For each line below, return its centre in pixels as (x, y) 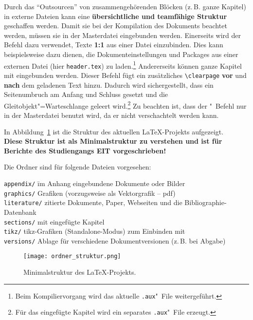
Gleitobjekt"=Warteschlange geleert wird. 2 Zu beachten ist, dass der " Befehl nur (125, 105)
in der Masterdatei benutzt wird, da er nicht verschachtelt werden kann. (111, 115)
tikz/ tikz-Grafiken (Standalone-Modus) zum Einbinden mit (95, 231)
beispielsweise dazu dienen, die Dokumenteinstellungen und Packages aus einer (121, 54)
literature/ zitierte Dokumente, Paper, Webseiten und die (93, 202)
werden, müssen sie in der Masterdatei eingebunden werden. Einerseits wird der (123, 35)
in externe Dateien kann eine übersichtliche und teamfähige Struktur (116, 16)
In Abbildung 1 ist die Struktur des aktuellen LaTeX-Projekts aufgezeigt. (114, 131)
